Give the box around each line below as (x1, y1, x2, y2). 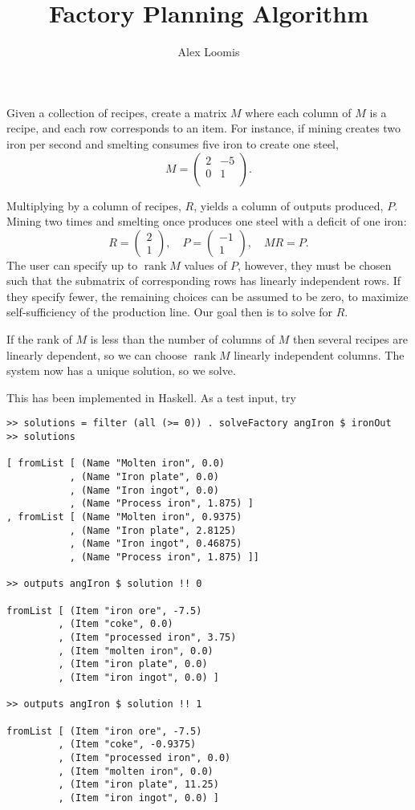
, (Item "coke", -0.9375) (58, 739, 197, 751)
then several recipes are (292, 331, 408, 348)
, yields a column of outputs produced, (193, 197, 384, 214)
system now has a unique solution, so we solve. (6, 362, 236, 379)
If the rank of (6, 331, 72, 348)
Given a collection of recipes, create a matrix (6, 104, 227, 120)
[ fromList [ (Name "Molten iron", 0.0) (6, 458, 226, 470)
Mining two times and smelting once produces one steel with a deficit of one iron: (6, 213, 407, 230)
